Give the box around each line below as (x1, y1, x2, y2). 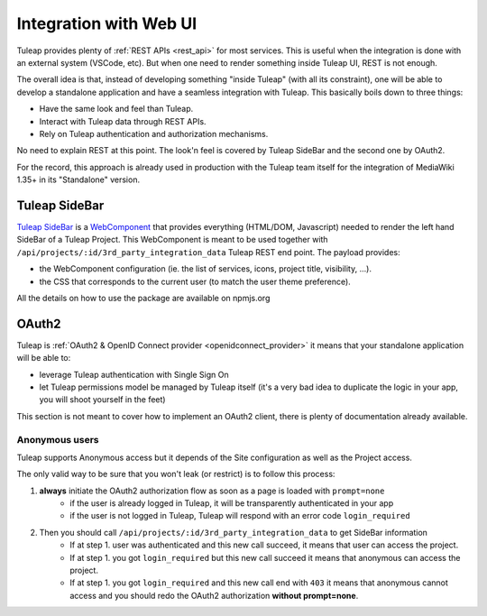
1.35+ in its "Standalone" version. (16, 174, 140, 185)
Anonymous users (16, 433, 99, 446)
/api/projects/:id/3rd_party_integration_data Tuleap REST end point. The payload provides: (16, 246, 400, 257)
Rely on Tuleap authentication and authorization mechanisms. (39, 128, 269, 139)
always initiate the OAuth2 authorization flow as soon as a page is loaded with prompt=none (39, 485, 385, 496)
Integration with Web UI (16, 14, 198, 33)
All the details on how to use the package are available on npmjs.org (16, 292, 271, 303)
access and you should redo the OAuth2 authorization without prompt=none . (69, 590, 359, 601)
